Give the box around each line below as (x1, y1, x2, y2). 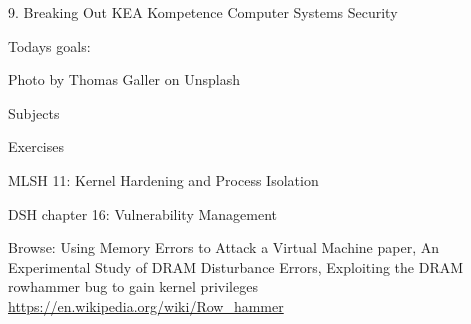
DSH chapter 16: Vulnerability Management (8, 203, 278, 224)
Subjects (8, 102, 60, 123)
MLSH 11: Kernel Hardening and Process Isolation (8, 169, 319, 190)
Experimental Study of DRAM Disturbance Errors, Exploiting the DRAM (8, 256, 464, 277)
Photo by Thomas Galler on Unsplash (8, 69, 240, 90)
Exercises (8, 136, 64, 157)
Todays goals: (8, 35, 91, 56)
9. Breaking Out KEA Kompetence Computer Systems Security (8, 2, 398, 22)
